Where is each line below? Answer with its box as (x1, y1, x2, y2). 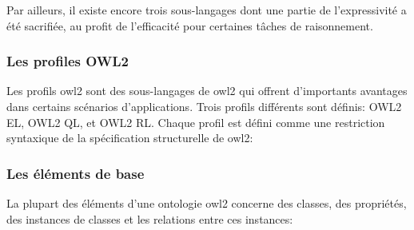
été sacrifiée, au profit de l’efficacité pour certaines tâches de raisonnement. (6, 17, 373, 34)
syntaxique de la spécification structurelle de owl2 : (6, 129, 253, 146)
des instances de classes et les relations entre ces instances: (6, 210, 293, 227)
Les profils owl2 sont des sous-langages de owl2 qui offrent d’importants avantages (6, 82, 408, 99)
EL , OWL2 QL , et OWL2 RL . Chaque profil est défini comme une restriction (6, 113, 385, 130)
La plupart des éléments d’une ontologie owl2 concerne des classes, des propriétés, (6, 195, 407, 211)
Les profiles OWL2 (6, 51, 129, 71)
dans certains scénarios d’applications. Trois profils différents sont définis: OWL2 (6, 98, 402, 114)
